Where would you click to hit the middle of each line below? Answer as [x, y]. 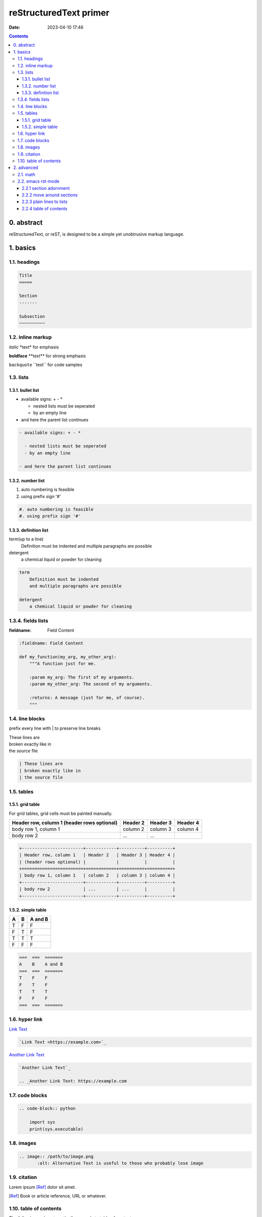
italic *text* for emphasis [34, 347]
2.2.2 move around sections [50, 195]
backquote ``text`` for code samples [46, 365]
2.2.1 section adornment [46, 188]
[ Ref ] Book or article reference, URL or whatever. [58, 1196]
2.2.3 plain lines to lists [45, 202]
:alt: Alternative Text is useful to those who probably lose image [120, 1163]
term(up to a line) [26, 539]
